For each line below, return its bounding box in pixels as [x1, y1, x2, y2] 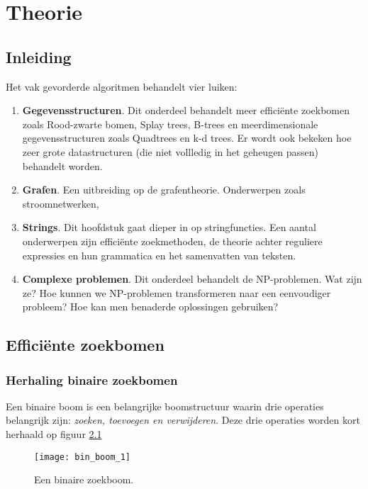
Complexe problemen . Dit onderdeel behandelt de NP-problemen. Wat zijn [22, 271, 362, 286]
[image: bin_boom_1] [34, 451, 131, 462]
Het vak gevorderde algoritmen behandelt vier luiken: [6, 79, 238, 94]
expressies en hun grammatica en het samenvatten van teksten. [22, 247, 296, 262]
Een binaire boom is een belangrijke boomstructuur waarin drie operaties [6, 398, 324, 413]
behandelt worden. [22, 158, 103, 173]
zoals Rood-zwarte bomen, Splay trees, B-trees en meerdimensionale [22, 116, 318, 131]
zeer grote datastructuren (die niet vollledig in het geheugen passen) [22, 144, 319, 159]
